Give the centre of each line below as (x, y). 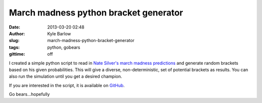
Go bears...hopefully (29, 94)
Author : (17, 33)
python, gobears (64, 47)
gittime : (17, 54)
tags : (14, 47)
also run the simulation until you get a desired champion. (65, 76)
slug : (14, 41)
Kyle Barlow (59, 33)
